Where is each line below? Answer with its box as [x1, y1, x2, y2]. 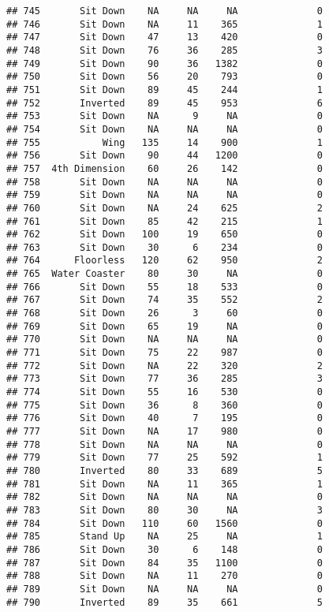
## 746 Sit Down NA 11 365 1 [6, 18, 323, 30]
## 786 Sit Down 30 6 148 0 [6, 543, 323, 555]
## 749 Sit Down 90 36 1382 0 [6, 58, 323, 69]
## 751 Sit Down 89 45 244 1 [6, 84, 323, 95]
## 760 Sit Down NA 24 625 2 [6, 202, 323, 214]
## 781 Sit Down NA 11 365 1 [6, 478, 323, 490]
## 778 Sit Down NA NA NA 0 [6, 438, 323, 450]
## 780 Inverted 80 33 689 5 [6, 465, 323, 476]
